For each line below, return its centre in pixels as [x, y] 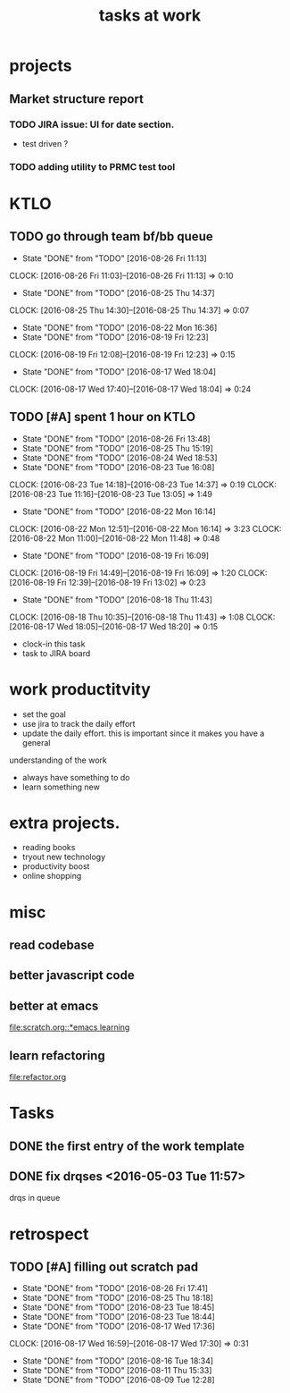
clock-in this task [54, 644]
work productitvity [80, 689]
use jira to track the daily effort [79, 723]
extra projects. [65, 823]
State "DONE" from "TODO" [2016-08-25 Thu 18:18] [118, 1298]
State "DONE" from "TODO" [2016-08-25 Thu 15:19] [118, 448]
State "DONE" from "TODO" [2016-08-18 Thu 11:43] [117, 599]
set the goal [44, 714]
